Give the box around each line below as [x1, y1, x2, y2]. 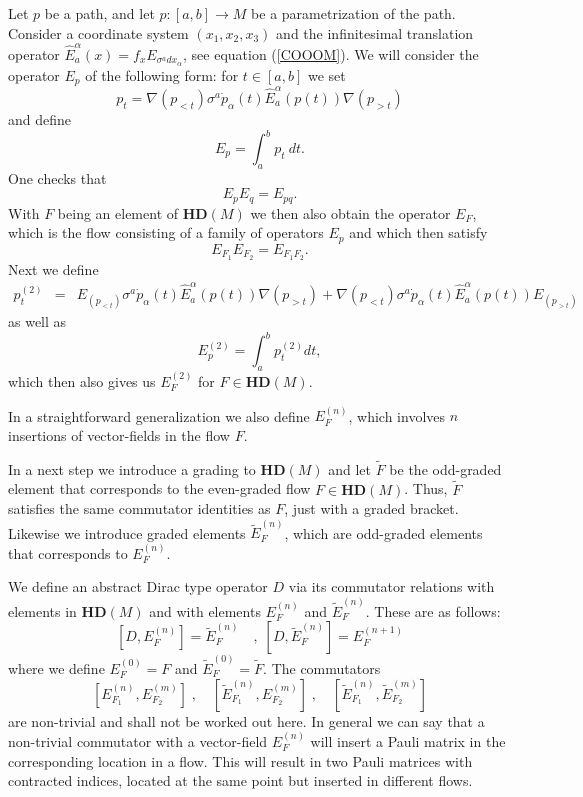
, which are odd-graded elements [284, 522, 483, 543]
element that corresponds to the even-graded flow [8, 478, 311, 499]
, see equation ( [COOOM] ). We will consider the [183, 43, 479, 64]
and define [8, 108, 72, 129]
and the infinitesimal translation [276, 22, 474, 43]
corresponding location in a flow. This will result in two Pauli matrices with [8, 750, 473, 771]
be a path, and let [44, 3, 155, 23]
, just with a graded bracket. [284, 498, 459, 519]
